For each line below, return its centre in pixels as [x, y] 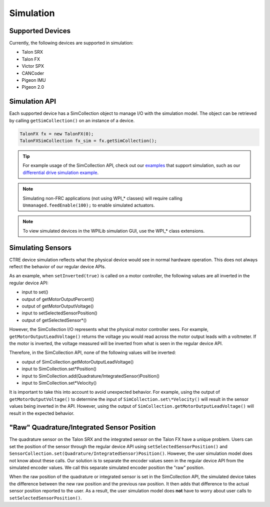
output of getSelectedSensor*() [54, 320]
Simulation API [33, 102]
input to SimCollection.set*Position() [59, 369]
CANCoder [33, 73]
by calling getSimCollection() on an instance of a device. [72, 120]
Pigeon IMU [34, 80]
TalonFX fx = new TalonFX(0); [57, 134]
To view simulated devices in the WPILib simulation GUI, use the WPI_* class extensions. [114, 231]
